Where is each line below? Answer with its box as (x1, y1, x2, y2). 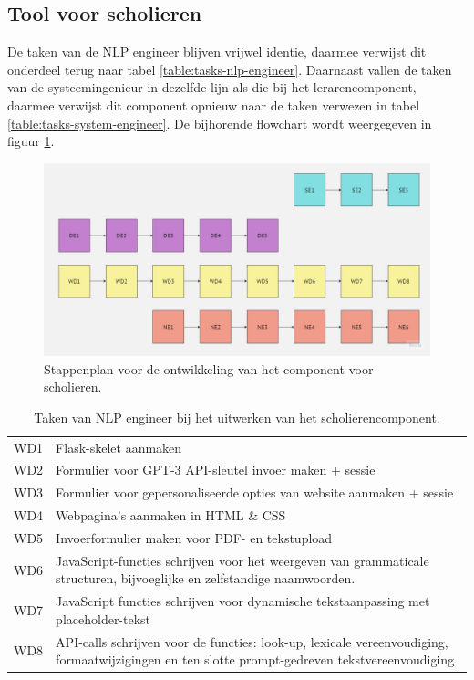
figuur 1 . (7, 131, 55, 151)
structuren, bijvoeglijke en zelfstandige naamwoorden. (56, 569, 355, 588)
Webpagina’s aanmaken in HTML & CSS (56, 506, 286, 525)
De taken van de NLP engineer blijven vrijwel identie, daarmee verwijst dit (7, 42, 427, 61)
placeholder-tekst (56, 609, 151, 628)
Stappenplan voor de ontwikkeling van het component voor (44, 359, 374, 378)
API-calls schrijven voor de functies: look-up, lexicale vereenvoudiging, (56, 632, 448, 651)
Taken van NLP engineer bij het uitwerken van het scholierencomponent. (34, 407, 440, 426)
